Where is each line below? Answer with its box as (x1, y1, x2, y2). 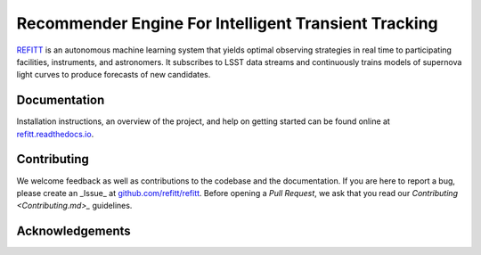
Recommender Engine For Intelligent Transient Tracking (16, 13, 438, 33)
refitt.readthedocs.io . (16, 128, 94, 139)
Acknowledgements (16, 224, 131, 239)
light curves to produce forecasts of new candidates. (16, 70, 211, 80)
